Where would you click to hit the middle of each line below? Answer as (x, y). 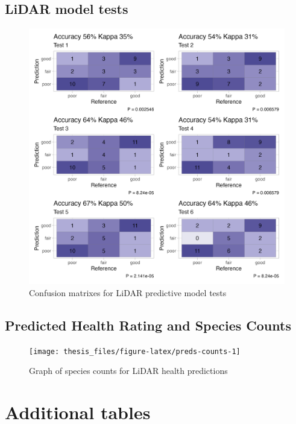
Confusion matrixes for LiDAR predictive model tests (128, 292)
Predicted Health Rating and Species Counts (148, 325)
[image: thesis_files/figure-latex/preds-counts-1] (135, 351)
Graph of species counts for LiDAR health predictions (128, 371)
